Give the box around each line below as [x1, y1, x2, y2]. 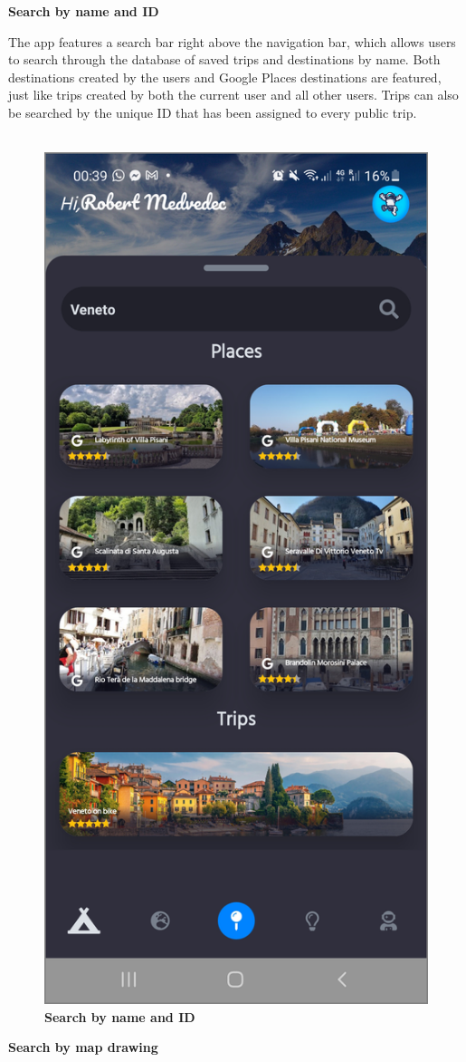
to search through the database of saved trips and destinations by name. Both [8, 50, 441, 69]
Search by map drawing [8, 1038, 158, 1057]
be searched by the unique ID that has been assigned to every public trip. [8, 102, 417, 121]
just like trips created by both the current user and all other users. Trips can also [8, 85, 459, 104]
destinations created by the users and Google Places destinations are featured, [8, 67, 442, 86]
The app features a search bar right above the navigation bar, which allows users [8, 32, 456, 51]
